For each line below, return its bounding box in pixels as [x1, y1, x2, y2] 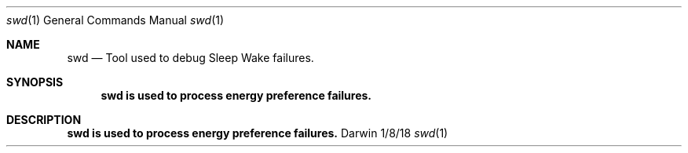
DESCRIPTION [6, 113, 82, 126]
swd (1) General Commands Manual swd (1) [6, 13, 225, 27]
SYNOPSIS [6, 75, 64, 89]
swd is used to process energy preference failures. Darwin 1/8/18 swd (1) [67, 126, 448, 140]
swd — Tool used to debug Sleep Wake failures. [67, 51, 314, 64]
